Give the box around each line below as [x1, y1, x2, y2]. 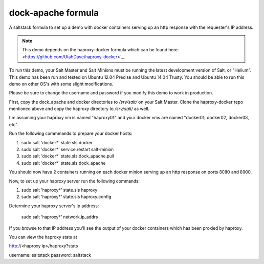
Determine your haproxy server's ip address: [9, 203, 99, 209]
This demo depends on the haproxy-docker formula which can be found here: [22, 47, 179, 53]
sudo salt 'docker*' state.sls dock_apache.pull [21, 153, 114, 159]
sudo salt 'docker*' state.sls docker [21, 139, 93, 145]
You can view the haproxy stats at [9, 234, 78, 240]
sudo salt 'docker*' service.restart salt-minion [21, 147, 114, 153]
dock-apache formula [9, 7, 99, 18]
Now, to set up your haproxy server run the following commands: [9, 178, 140, 184]
